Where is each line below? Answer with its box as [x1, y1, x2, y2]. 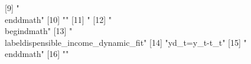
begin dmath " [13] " [5, 25, 73, 37]
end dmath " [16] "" [5, 48, 69, 60]
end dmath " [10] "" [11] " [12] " [5, 13, 112, 25]
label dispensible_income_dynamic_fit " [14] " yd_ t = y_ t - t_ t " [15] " [5, 36, 247, 48]
